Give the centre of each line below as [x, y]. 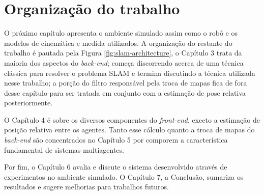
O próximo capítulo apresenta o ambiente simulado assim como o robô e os [121, 33]
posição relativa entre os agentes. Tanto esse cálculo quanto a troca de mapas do [129, 130]
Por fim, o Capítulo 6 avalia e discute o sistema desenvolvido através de [116, 167]
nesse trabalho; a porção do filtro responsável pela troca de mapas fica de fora [126, 83]
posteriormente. [28, 103]
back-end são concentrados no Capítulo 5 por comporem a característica [116, 140]
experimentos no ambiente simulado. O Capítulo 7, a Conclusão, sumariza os [124, 176]
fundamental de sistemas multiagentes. [64, 149]
